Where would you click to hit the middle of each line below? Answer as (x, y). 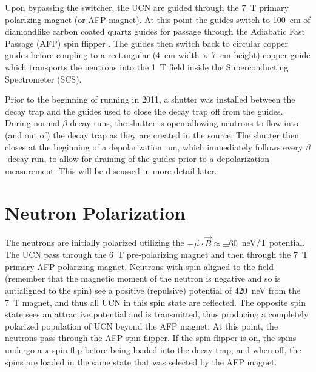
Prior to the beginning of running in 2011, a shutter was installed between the (150, 99)
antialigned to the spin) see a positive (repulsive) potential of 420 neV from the (153, 290)
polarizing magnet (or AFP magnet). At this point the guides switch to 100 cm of (158, 19)
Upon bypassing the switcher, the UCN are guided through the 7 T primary (147, 7)
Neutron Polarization (95, 212)
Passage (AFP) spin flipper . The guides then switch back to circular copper (147, 43)
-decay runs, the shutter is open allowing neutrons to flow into (183, 123)
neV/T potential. (273, 242)
